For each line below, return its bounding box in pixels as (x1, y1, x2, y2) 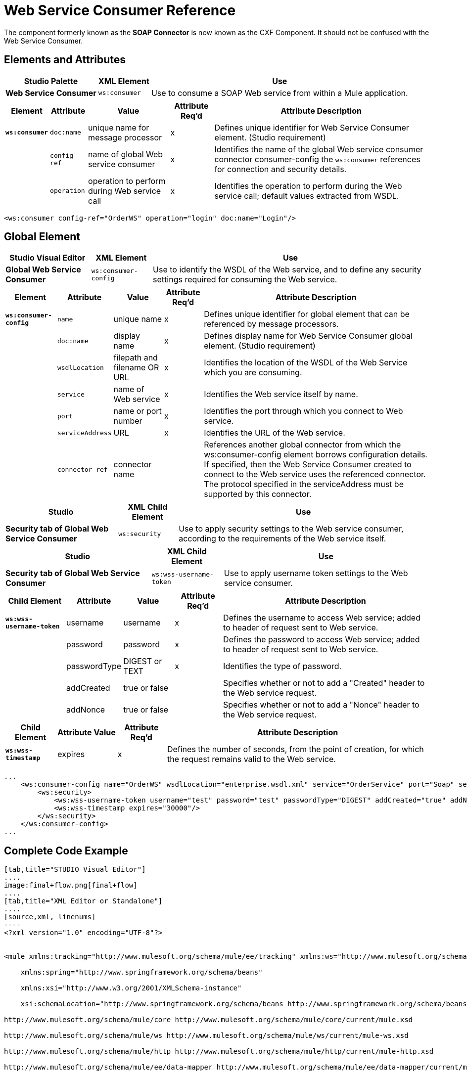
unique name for (88, 122, 149, 133)
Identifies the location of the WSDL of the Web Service (204, 358, 408, 368)
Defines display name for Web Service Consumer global (204, 331, 413, 341)
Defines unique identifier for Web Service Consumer (214, 122, 409, 133)
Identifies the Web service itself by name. (204, 389, 358, 400)
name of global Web (88, 149, 163, 159)
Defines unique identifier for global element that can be (204, 309, 410, 319)
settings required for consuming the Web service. (153, 274, 337, 285)
